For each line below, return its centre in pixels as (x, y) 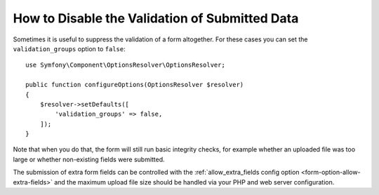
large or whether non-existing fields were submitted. (89, 159)
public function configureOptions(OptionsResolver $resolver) (135, 85)
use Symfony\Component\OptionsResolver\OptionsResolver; (126, 65)
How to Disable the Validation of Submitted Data (156, 18)
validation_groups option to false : (69, 48)
